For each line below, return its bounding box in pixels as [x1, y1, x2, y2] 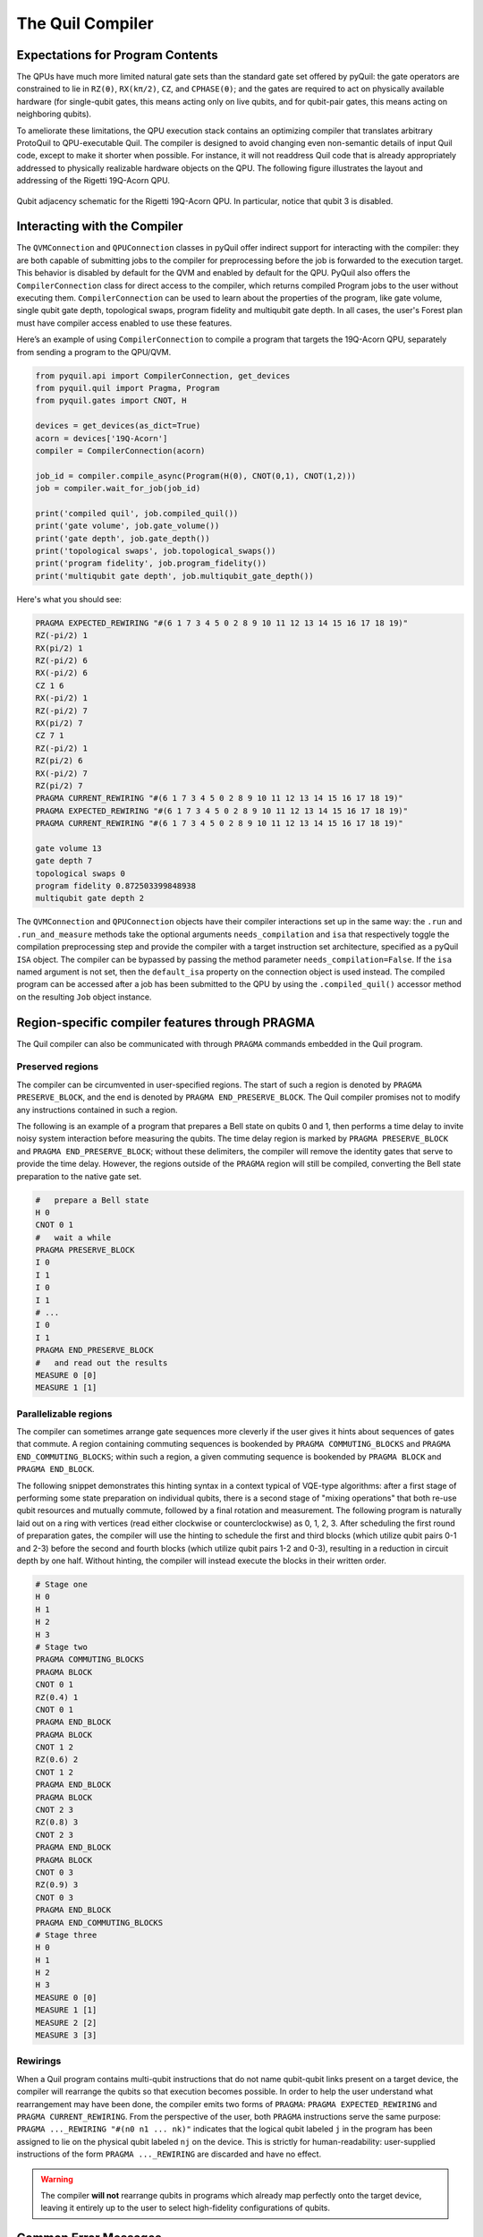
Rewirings [16, 2054, 62, 2067]
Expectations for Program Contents [16, 47, 218, 63]
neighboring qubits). [16, 108, 92, 120]
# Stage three [35, 1929, 97, 1940]
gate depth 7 [35, 855, 93, 866]
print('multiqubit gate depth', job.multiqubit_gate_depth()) [35, 571, 314, 581]
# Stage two [35, 1642, 89, 1652]
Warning [40, 2173, 73, 2184]
